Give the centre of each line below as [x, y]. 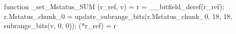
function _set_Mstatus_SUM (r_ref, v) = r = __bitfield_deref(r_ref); [114, 6]
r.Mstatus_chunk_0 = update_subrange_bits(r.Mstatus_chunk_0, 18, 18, [118, 16]
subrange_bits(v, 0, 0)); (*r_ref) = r [60, 25]
